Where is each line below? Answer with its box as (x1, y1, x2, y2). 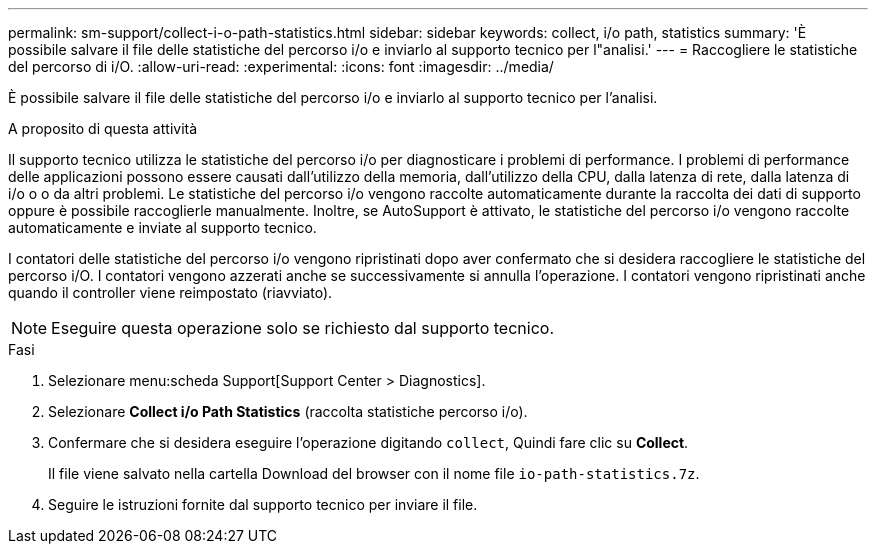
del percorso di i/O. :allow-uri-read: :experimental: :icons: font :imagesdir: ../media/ (8, 58, 554, 75)
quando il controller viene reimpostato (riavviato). (8, 284, 333, 301)
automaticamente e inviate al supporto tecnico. (8, 219, 317, 236)
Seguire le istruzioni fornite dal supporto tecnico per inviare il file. (48, 496, 478, 513)
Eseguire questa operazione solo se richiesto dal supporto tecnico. (51, 318, 554, 338)
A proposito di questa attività (8, 120, 198, 137)
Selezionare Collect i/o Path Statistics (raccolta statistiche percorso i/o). (48, 403, 528, 420)
